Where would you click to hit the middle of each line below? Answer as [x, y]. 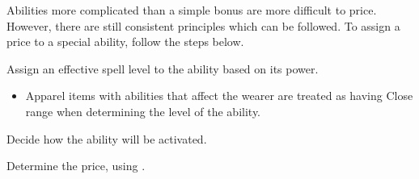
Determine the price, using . [76, 166]
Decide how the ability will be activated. [107, 138]
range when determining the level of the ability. [143, 111]
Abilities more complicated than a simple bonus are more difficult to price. [192, 10]
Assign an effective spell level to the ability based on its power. [163, 68]
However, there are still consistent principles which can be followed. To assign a [203, 25]
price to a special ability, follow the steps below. [125, 42]
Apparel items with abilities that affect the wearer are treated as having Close [219, 96]
